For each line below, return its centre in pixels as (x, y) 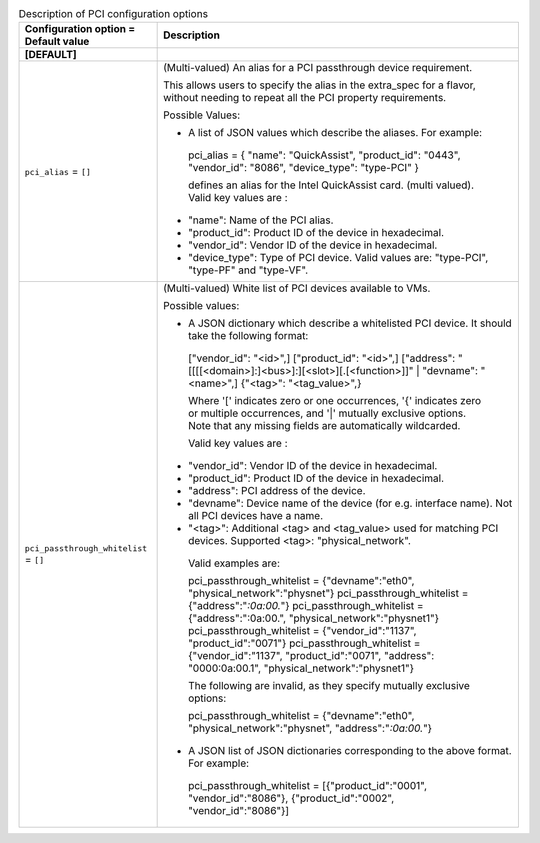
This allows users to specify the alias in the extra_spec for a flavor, (320, 85)
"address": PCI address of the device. (277, 491)
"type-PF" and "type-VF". (248, 270)
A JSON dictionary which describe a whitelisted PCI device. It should (350, 323)
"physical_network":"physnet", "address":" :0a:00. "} (310, 728)
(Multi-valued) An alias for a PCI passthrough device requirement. (318, 68)
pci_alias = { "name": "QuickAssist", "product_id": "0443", (324, 155)
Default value (57, 42)
